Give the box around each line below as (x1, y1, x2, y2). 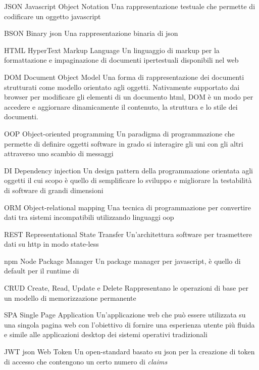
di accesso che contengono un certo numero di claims (4, 356, 168, 366)
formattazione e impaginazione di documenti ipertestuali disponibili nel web (4, 55, 239, 65)
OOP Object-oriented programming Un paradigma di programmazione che (4, 128, 235, 138)
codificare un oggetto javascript (4, 11, 101, 21)
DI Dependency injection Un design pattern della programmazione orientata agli (4, 165, 253, 175)
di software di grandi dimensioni (4, 184, 103, 195)
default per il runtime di (4, 265, 79, 276)
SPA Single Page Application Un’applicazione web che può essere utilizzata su (4, 309, 246, 320)
